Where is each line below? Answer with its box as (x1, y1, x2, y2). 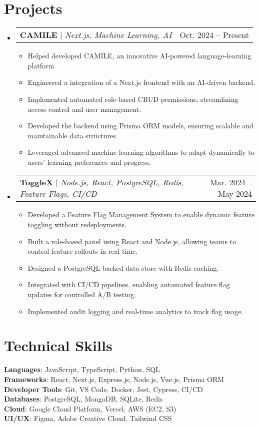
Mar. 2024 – (209, 176, 252, 188)
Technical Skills (4, 335, 112, 356)
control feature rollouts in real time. (27, 246, 138, 256)
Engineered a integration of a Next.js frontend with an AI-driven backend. (27, 77, 255, 87)
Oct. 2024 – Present (179, 29, 249, 41)
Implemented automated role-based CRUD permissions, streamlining (27, 93, 238, 104)
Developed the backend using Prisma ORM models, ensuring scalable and (27, 120, 253, 131)
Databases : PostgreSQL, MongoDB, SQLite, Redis (4, 394, 163, 404)
